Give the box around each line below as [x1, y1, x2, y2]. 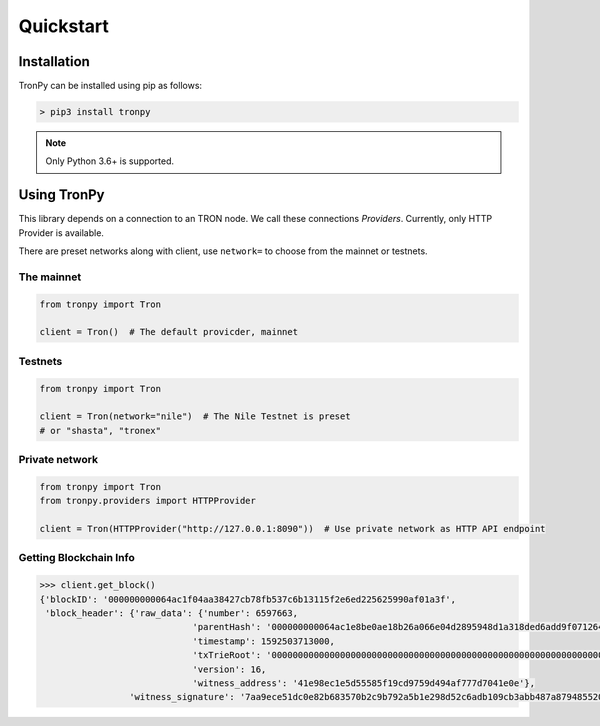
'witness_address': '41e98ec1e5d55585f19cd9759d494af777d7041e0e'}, [192, 677, 535, 689]
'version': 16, [192, 663, 267, 675]
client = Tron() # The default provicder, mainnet [39, 326, 299, 338]
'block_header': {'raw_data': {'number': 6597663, [45, 607, 299, 619]
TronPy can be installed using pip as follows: [18, 80, 203, 92]
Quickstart [18, 15, 110, 37]
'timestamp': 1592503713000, [192, 635, 335, 647]
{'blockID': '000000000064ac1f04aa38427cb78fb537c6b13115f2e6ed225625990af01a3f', [39, 593, 457, 605]
